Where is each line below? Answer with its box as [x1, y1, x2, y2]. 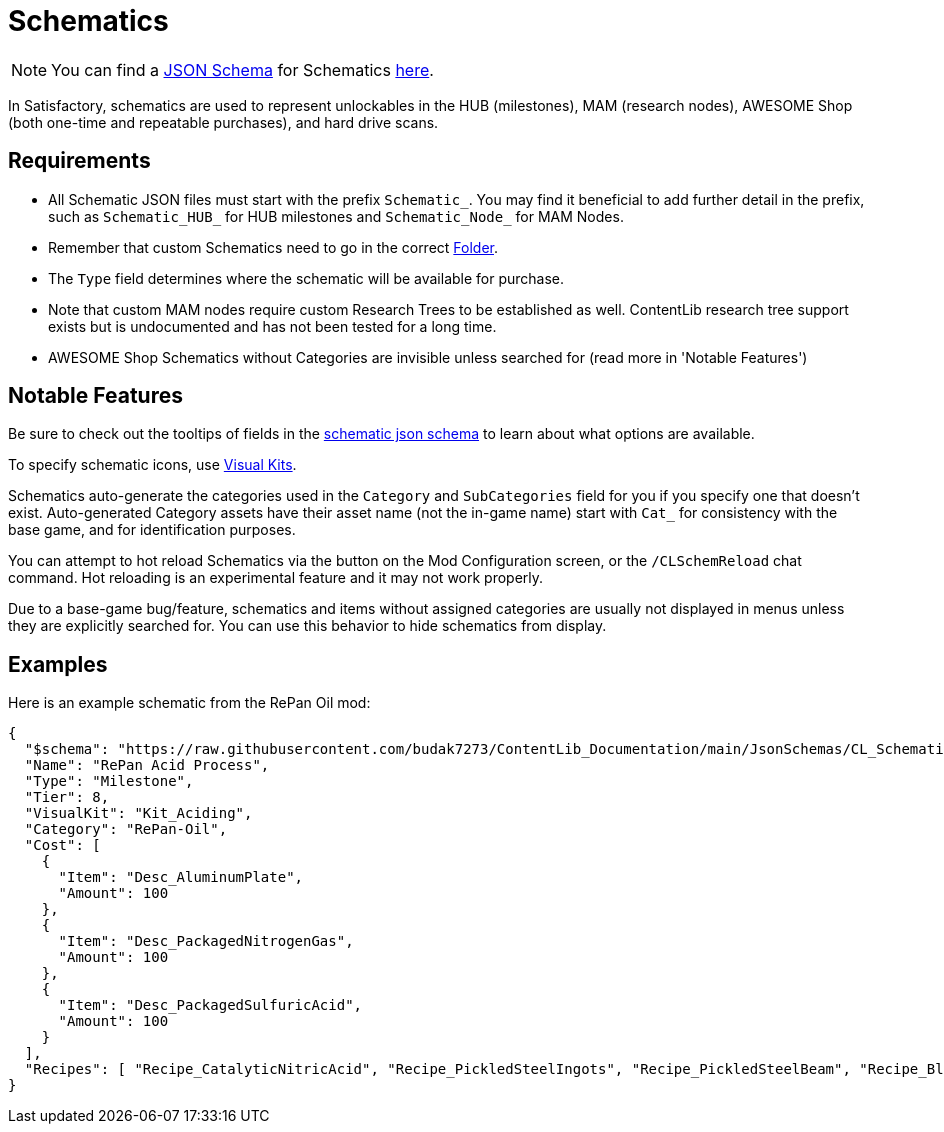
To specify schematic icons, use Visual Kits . [8, 456, 297, 474]
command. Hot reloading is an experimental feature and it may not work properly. [8, 569, 544, 587]
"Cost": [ [24, 837, 101, 854]
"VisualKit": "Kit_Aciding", [24, 805, 253, 822]
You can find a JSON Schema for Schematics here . [51, 59, 434, 80]
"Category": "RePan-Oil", [24, 821, 228, 838]
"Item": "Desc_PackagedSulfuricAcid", [58, 997, 363, 1014]
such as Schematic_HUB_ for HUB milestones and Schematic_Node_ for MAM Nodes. [48, 207, 624, 225]
